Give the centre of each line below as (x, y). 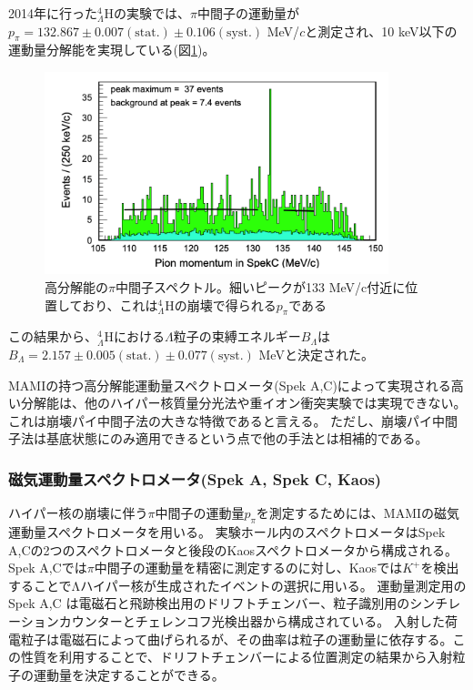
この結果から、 (53, 336)
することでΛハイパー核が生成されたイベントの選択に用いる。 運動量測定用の (237, 585)
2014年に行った (53, 13)
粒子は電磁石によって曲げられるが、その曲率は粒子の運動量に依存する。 (236, 639)
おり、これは (120, 304)
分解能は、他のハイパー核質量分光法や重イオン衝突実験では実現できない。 (243, 403)
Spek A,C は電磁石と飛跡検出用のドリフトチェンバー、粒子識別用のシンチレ (235, 603)
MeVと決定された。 (316, 354)
